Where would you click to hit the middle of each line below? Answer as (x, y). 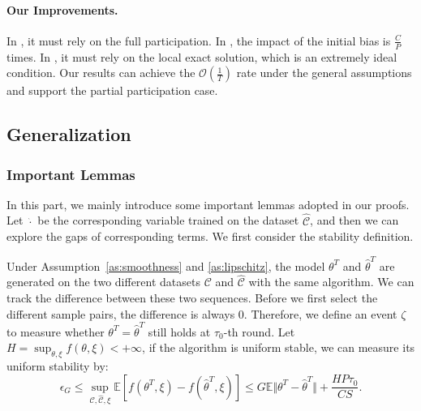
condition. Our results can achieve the (101, 73)
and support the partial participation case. (112, 90)
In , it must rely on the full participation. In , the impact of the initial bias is (199, 40)
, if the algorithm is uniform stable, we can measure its (279, 347)
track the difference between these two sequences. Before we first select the (192, 297)
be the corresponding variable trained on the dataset (168, 220)
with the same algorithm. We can (331, 282)
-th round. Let (259, 331)
